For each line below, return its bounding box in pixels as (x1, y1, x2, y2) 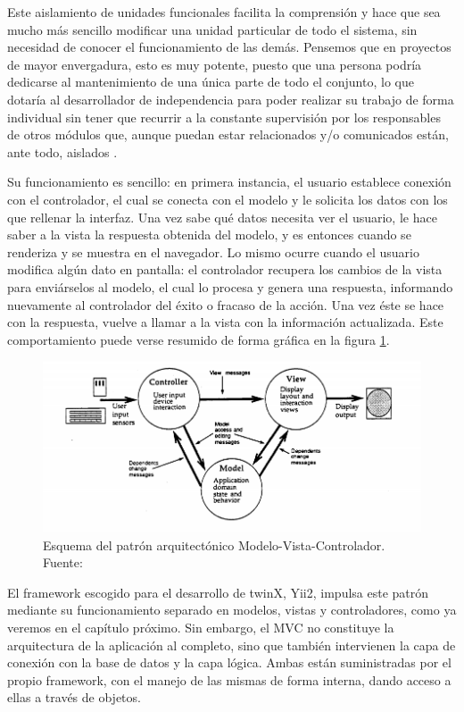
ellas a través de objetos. (7, 688, 141, 707)
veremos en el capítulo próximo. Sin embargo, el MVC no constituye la (7, 617, 394, 636)
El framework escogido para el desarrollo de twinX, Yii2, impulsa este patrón (7, 582, 429, 601)
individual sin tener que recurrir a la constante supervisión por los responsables (7, 107, 441, 126)
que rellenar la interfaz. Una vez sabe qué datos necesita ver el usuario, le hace (7, 207, 437, 226)
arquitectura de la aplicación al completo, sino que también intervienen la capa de (7, 635, 456, 654)
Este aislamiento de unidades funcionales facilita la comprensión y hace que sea (7, 3, 441, 21)
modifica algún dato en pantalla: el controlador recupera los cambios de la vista (7, 260, 443, 279)
